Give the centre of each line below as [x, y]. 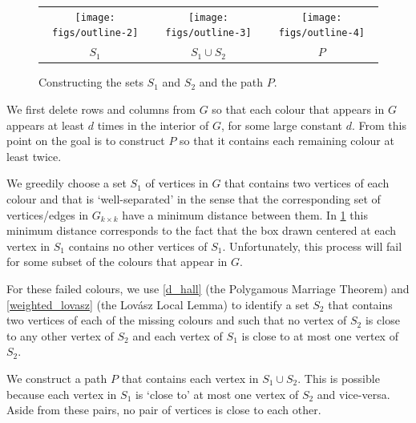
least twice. [34, 156]
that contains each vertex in [190, 378]
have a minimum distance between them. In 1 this [245, 214]
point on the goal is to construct [86, 141]
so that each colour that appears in [298, 109]
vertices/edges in [48, 214]
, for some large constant [282, 125]
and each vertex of [178, 335]
